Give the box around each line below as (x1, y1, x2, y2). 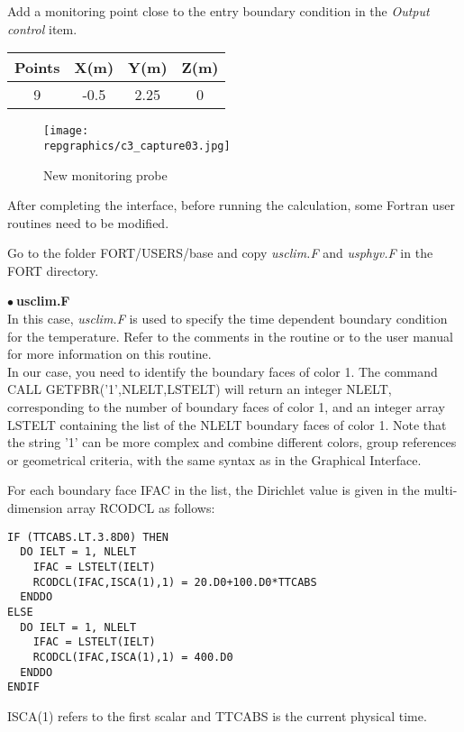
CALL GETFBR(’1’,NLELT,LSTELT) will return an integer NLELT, (7, 380, 392, 398)
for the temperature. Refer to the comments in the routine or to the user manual (7, 326, 453, 345)
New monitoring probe (43, 165, 168, 184)
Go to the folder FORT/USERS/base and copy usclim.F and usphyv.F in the (7, 243, 433, 262)
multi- (423, 480, 458, 499)
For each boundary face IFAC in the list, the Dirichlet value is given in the (7, 480, 420, 499)
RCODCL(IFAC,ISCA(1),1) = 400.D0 (32, 650, 233, 663)
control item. (7, 19, 77, 38)
